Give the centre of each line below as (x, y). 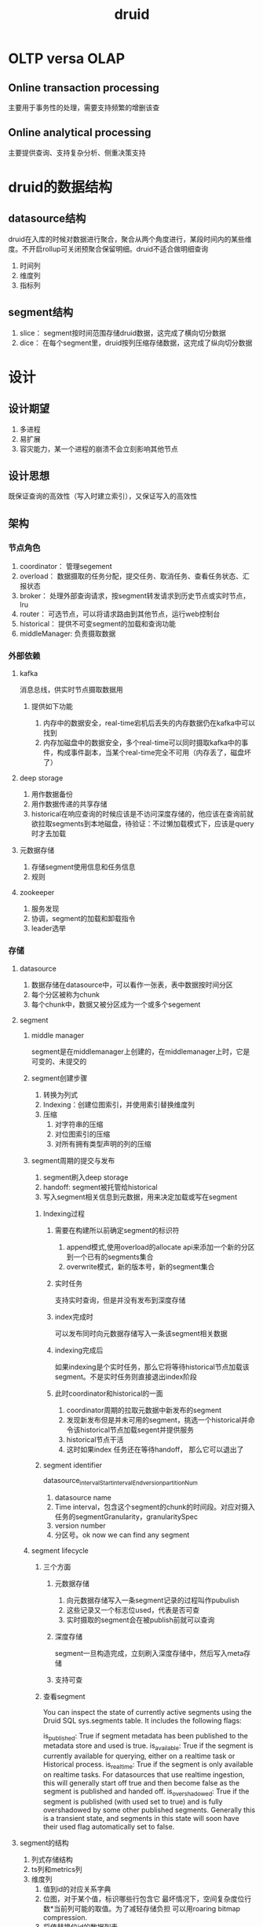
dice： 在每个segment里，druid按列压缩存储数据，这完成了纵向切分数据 (136, 343)
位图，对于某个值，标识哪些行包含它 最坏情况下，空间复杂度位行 (147, 1899)
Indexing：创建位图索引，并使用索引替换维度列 (119, 1104)
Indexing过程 (64, 1213)
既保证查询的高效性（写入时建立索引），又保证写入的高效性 (103, 496)
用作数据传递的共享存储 (69, 804)
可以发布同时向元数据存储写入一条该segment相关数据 (141, 1333)
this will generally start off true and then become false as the (141, 1782)
